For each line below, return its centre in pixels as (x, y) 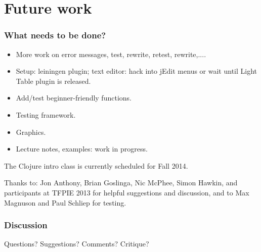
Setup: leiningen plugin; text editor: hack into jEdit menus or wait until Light (137, 71)
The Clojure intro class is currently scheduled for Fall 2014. (96, 165)
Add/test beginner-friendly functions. (74, 98)
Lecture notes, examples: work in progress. (82, 149)
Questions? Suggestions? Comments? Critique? (77, 244)
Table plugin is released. (53, 81)
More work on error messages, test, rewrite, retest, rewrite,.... (111, 54)
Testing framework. (46, 114)
